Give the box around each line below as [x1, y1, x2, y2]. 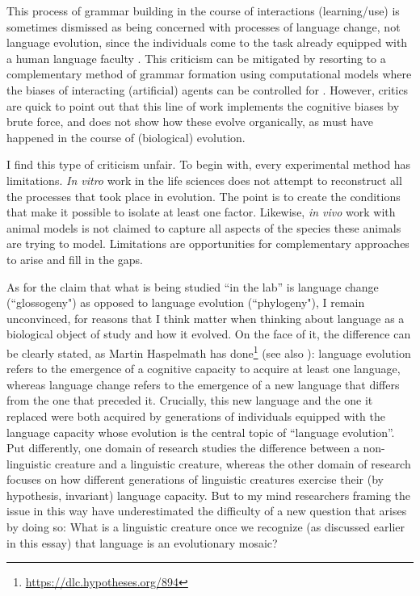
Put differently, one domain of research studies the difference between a [6, 439, 359, 456]
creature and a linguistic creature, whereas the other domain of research [54, 455, 411, 472]
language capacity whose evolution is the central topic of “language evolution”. [6, 423, 395, 440]
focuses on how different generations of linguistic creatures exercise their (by [6, 471, 384, 488]
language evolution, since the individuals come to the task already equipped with [6, 34, 408, 51]
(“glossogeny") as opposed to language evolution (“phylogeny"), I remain [6, 294, 365, 311]
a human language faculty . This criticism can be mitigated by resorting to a [6, 49, 386, 66]
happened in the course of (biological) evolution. [6, 128, 246, 145]
